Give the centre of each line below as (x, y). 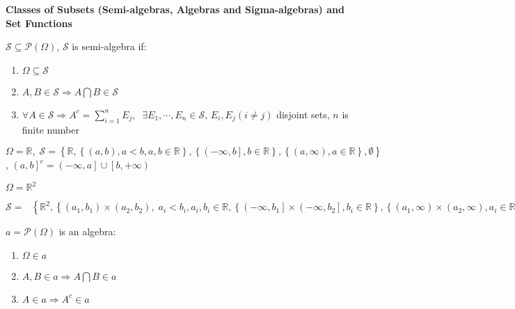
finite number (50, 129)
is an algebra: (87, 231)
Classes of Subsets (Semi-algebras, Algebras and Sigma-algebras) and (175, 9)
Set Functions (39, 23)
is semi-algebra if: (109, 46)
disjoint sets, (303, 114)
